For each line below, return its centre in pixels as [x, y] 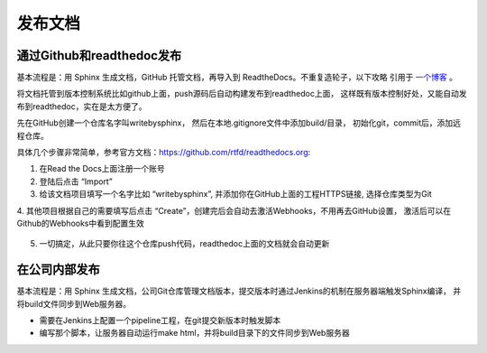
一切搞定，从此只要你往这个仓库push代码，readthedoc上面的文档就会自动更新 [184, 244]
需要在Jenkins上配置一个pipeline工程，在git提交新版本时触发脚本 [160, 320]
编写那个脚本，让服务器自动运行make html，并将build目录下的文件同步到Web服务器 [195, 333]
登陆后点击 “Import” [76, 181]
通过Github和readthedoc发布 [99, 56]
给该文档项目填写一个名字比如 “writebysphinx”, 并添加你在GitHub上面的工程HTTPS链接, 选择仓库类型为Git [235, 194]
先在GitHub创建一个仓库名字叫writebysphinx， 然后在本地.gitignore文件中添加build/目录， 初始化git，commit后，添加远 [239, 123]
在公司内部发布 [58, 269]
